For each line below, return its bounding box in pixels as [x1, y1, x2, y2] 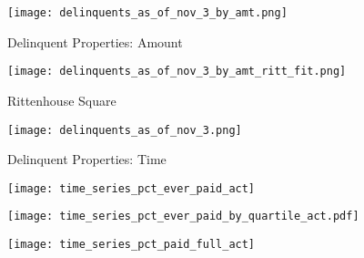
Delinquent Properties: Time [7, 150, 167, 169]
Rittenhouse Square [7, 90, 116, 109]
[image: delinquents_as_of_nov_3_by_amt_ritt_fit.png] [7, 65, 347, 78]
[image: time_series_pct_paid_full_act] [7, 238, 256, 252]
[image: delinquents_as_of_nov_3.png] [7, 123, 242, 137]
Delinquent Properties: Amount [7, 32, 183, 51]
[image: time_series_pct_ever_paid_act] [7, 181, 256, 195]
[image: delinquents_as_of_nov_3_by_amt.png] [7, 6, 288, 19]
